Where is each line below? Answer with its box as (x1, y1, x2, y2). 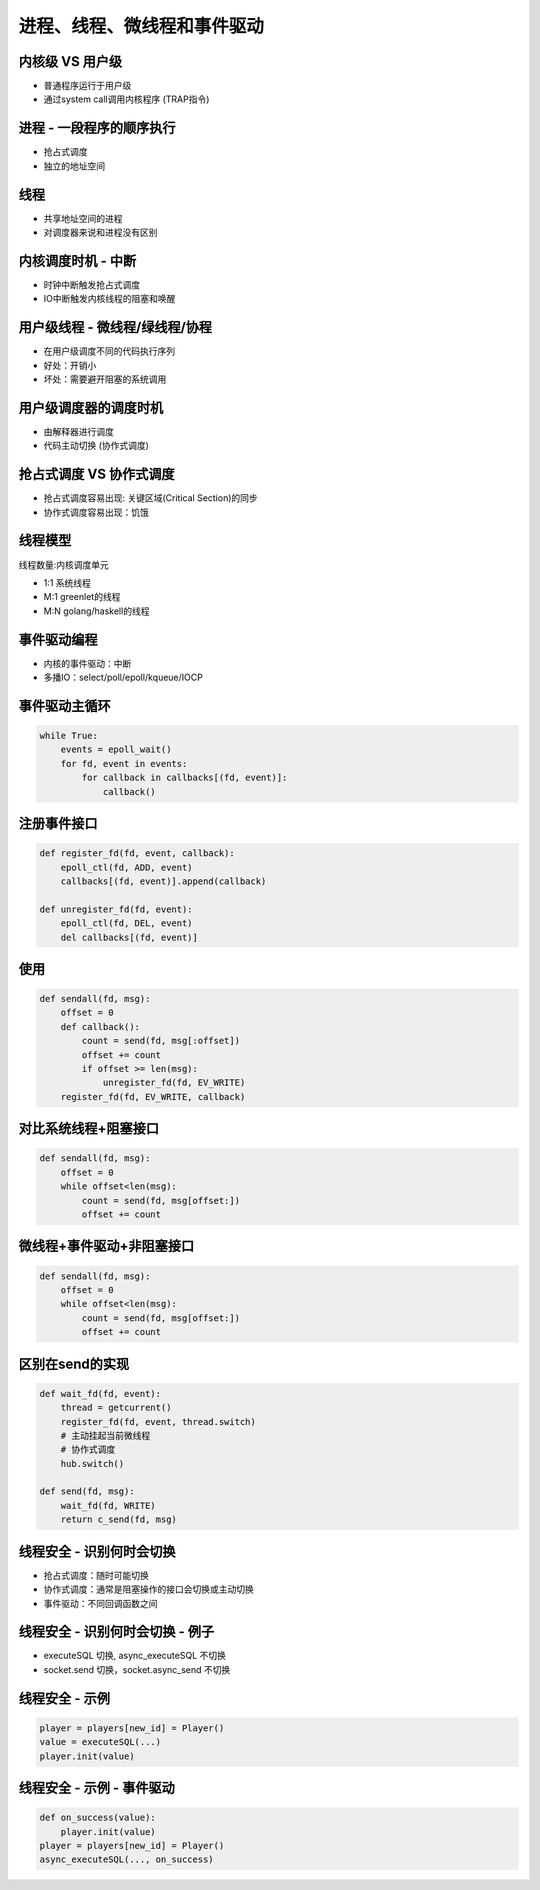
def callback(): (60, 1021, 140, 1032)
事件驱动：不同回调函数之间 (43, 1597, 158, 1609)
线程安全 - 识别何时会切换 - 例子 (18, 1623, 215, 1640)
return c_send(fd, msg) (60, 1514, 177, 1525)
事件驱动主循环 (18, 697, 111, 714)
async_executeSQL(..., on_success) (39, 1854, 214, 1865)
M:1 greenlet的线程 (43, 591, 121, 603)
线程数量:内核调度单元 (18, 558, 110, 570)
